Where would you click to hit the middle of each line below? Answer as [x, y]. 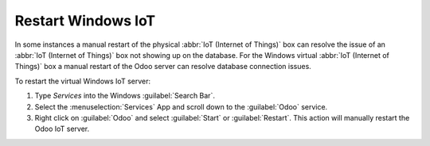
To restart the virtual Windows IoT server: [83, 81]
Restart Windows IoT [85, 21]
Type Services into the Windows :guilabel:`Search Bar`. [125, 96]
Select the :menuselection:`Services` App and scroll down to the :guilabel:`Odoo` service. [181, 106]
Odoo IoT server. [62, 129]
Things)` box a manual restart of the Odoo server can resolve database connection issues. [163, 67]
